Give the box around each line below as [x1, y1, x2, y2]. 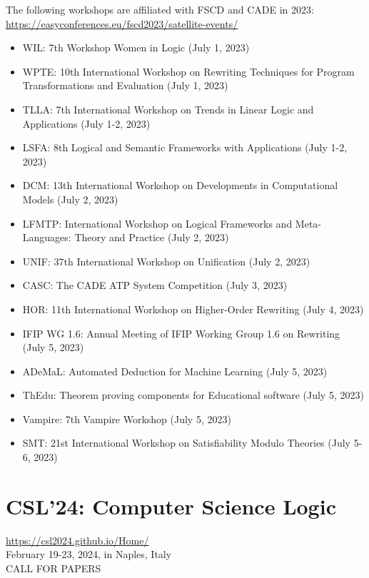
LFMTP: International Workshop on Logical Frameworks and [22, 216, 293, 230]
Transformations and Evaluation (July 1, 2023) [22, 78, 228, 93]
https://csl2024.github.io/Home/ [6, 532, 149, 547]
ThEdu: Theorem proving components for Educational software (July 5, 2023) [22, 387, 364, 402]
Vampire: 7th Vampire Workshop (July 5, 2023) [22, 411, 231, 426]
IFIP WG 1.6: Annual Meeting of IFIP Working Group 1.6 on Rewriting [22, 325, 340, 340]
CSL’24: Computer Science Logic [6, 491, 336, 520]
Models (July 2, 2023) [22, 191, 118, 206]
